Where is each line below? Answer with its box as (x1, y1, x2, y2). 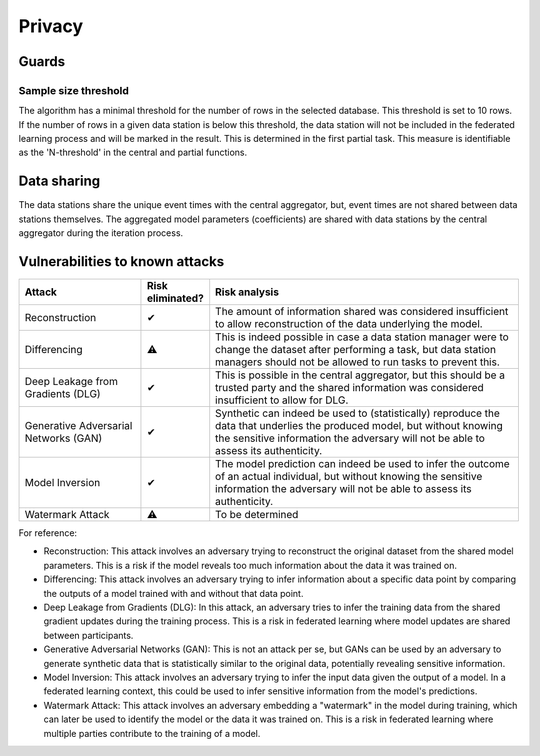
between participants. (43, 629, 134, 641)
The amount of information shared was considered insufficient (215, 305, 509, 319)
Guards (18, 53, 66, 70)
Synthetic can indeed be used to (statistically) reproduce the (215, 406, 500, 420)
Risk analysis (215, 285, 280, 299)
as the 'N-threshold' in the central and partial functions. (18, 146, 248, 159)
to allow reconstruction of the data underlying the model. (215, 317, 484, 331)
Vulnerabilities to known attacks (18, 253, 225, 270)
